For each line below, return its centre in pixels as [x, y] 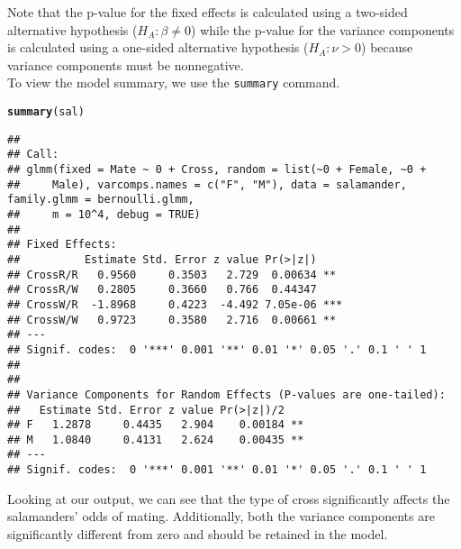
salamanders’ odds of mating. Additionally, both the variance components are [221, 516]
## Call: [33, 155]
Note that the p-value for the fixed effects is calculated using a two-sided [208, 12]
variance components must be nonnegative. [126, 64]
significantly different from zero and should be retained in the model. [198, 533]
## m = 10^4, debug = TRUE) [104, 214]
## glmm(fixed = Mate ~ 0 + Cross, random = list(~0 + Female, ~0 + [217, 169]
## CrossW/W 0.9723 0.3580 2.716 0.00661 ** [172, 320]
